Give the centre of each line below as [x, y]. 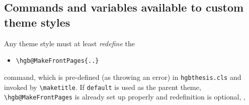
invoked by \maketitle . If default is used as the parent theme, [103, 87]
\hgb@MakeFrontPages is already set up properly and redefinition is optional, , [125, 97]
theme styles [37, 22]
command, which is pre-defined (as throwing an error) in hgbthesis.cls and [123, 77]
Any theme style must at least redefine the [69, 43]
